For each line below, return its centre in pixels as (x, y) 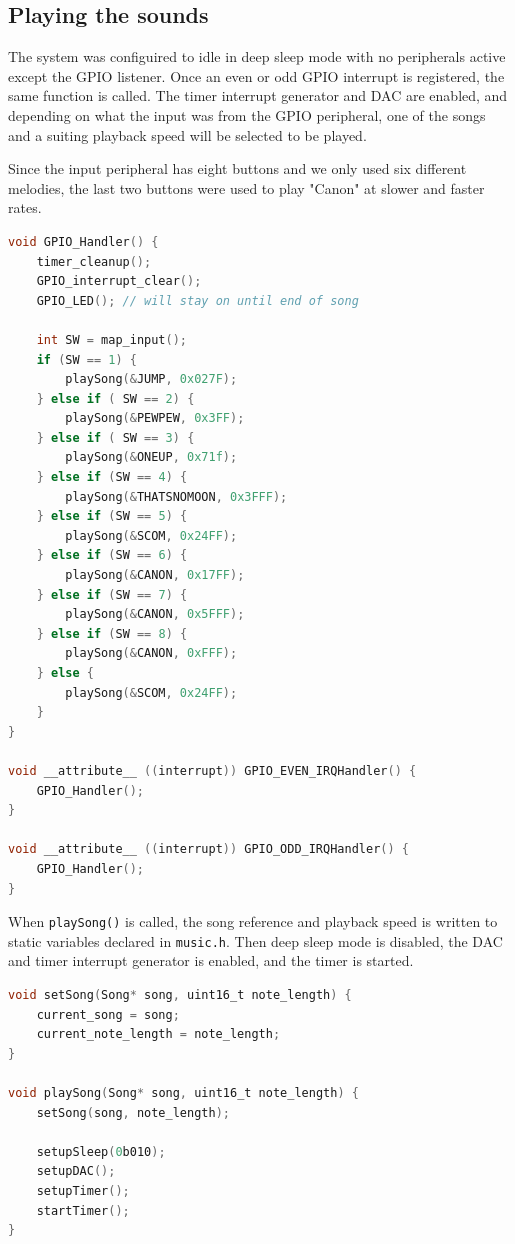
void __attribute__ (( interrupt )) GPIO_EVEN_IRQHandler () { (212, 770)
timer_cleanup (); (94, 261)
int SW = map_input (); (112, 339)
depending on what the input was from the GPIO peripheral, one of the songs (247, 114)
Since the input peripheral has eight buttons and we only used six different (237, 168)
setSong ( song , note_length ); (133, 1112)
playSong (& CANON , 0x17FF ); (155, 575)
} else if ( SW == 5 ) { (112, 516)
